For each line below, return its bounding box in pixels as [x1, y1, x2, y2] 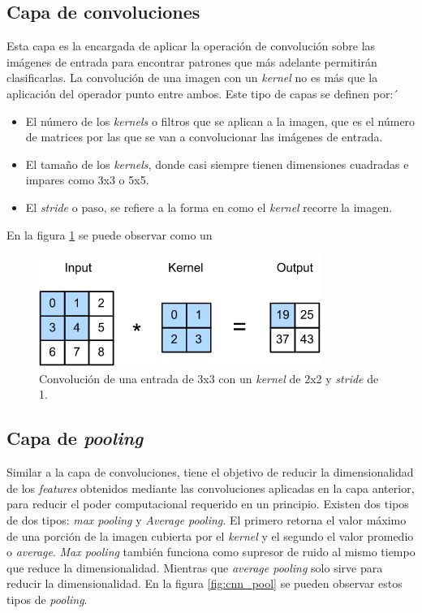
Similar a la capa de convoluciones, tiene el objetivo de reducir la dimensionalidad [6, 464, 414, 481]
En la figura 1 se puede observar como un [6, 226, 213, 243]
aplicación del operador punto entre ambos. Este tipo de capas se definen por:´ [6, 84, 399, 101]
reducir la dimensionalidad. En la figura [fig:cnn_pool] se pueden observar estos [6, 575, 403, 592]
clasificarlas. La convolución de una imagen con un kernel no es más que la [6, 69, 378, 86]
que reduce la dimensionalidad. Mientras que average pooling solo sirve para [6, 559, 383, 576]
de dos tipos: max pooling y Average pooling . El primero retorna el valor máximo [6, 511, 407, 528]
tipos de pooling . [6, 590, 88, 607]
